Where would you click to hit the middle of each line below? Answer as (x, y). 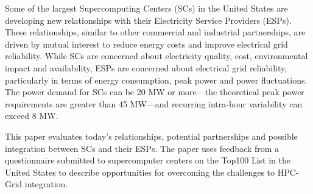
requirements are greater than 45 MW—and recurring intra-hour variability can (154, 103)
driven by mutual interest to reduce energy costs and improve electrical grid (146, 44)
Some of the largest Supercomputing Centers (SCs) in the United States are (146, 8)
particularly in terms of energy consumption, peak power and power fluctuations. (156, 80)
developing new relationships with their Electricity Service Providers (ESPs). (148, 20)
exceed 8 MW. (32, 116)
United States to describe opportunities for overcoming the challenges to (140, 172)
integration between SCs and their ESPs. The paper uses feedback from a (142, 148)
